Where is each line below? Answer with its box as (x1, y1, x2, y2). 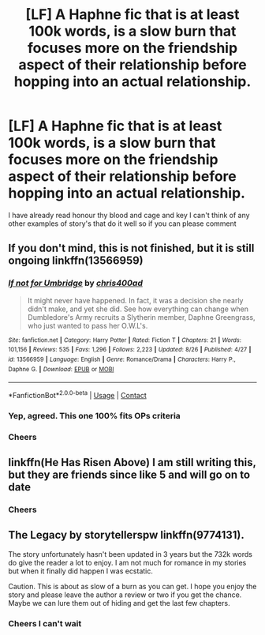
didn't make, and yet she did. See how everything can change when (27, 304, 248, 314)
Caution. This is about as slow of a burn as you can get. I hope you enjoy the (8, 581, 257, 591)
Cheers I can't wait (8, 618, 82, 629)
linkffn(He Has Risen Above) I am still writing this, (8, 456, 256, 469)
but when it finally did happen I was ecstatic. (8, 566, 154, 576)
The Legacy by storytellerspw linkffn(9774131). (8, 528, 244, 542)
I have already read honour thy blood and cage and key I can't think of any (8, 210, 250, 220)
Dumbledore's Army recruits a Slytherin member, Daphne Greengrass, (27, 312, 256, 321)
